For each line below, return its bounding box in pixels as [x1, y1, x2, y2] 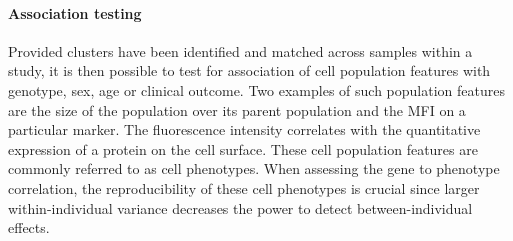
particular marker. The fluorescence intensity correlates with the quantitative [8, 119, 481, 140]
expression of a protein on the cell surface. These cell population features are [8, 138, 478, 159]
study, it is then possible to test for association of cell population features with [8, 60, 491, 81]
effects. [8, 217, 50, 238]
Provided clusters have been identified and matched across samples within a [8, 40, 473, 61]
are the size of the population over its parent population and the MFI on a [8, 99, 466, 120]
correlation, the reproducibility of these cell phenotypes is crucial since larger [8, 177, 480, 198]
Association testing [8, 2, 142, 23]
